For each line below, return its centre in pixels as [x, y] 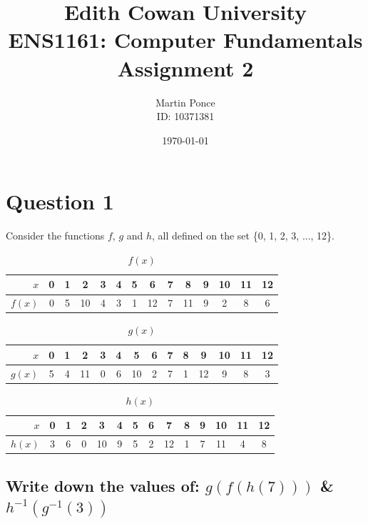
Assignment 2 [185, 68]
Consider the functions [55, 236]
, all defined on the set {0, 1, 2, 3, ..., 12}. [244, 236]
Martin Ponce [185, 102]
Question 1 [60, 201]
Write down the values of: [103, 485]
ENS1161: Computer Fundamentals [185, 40]
